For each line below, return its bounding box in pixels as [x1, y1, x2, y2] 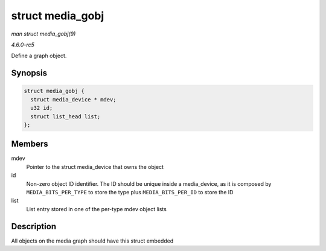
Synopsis [11, 68, 48, 78]
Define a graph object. [11, 52, 67, 60]
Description [11, 221, 57, 232]
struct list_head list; [30, 113, 101, 120]
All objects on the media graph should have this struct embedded [11, 237, 174, 244]
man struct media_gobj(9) [11, 30, 76, 37]
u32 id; [30, 104, 53, 112]
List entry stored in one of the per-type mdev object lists [26, 205, 167, 212]
